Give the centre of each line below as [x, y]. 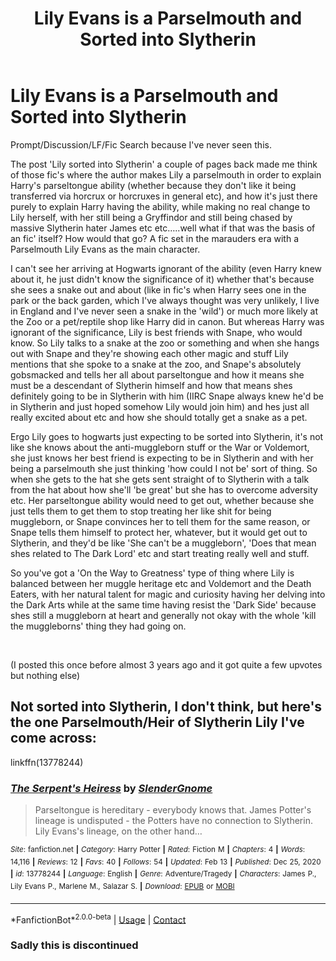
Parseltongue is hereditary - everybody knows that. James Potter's [173, 810]
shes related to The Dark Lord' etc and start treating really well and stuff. [160, 553]
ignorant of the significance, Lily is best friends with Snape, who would [156, 332]
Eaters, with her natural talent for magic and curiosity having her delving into [168, 594]
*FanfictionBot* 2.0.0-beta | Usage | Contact [98, 919]
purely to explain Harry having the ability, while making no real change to [160, 206]
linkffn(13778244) [47, 762]
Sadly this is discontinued [74, 945]
